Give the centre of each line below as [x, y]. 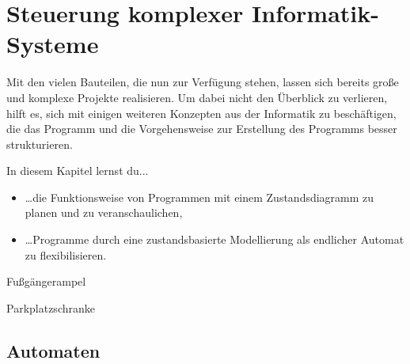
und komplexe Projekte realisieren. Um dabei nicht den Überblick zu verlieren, [197, 97]
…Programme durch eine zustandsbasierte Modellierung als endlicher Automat [214, 239]
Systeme [53, 44]
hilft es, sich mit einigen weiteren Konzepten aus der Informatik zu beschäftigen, [201, 113]
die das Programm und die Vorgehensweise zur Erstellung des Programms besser [202, 129]
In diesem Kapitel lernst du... [78, 171]
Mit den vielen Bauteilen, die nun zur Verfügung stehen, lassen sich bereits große [203, 82]
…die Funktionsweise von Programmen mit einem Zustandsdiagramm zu [199, 197]
